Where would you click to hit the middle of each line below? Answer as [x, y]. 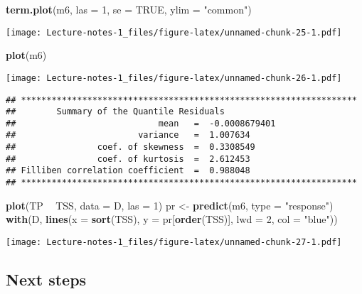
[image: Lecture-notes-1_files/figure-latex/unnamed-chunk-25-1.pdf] [174, 32]
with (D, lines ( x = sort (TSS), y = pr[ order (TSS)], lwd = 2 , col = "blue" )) [172, 219]
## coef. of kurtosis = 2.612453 [128, 159]
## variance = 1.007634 [128, 135]
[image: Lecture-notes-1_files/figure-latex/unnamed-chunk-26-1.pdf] [174, 78]
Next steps [46, 279]
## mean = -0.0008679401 [141, 123]
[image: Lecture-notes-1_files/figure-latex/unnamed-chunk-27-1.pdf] [174, 242]
